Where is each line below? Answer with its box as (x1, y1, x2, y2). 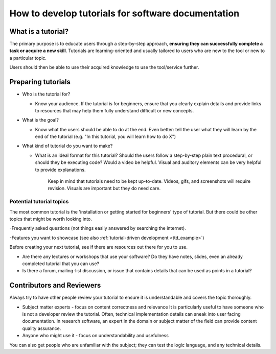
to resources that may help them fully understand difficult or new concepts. (35, 107, 194, 113)
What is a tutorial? (9, 27, 69, 36)
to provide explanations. (35, 167, 86, 173)
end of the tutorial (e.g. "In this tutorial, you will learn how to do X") (35, 133, 176, 140)
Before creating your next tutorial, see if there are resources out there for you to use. (9, 244, 188, 250)
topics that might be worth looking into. (9, 216, 92, 222)
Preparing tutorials (9, 78, 71, 86)
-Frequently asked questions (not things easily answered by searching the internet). (9, 225, 186, 231)
